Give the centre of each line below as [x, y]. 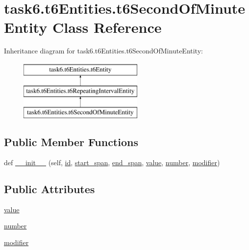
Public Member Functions [71, 142]
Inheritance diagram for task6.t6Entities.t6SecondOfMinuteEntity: [103, 51]
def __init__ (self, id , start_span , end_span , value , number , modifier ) [112, 162]
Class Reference [107, 27]
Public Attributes [50, 189]
